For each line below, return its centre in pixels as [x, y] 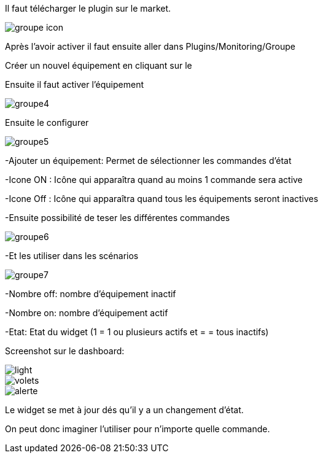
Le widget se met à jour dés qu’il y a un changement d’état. [124, 410]
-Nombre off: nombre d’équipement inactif [91, 294]
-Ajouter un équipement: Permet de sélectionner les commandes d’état [148, 161]
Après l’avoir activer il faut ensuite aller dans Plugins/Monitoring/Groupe [150, 46]
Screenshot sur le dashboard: [65, 351]
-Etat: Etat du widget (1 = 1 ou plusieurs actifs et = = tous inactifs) [137, 332]
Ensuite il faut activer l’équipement [75, 84]
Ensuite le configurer [47, 122]
